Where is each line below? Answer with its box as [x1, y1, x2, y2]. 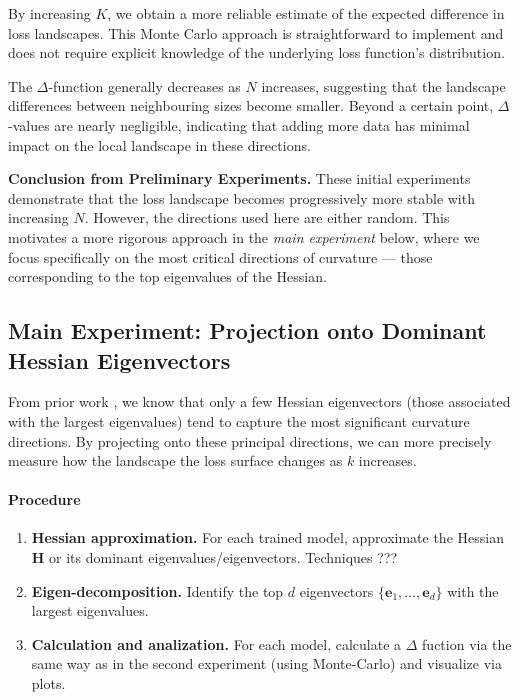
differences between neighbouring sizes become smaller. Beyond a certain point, [8, 95, 494, 116]
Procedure [8, 489, 81, 510]
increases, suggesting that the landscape [261, 75, 506, 96]
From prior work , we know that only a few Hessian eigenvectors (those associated [8, 391, 511, 412]
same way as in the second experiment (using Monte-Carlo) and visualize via [31, 653, 502, 674]
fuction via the [422, 633, 512, 654]
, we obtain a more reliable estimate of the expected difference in [107, 3, 505, 23]
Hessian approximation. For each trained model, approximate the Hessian [31, 527, 504, 548]
